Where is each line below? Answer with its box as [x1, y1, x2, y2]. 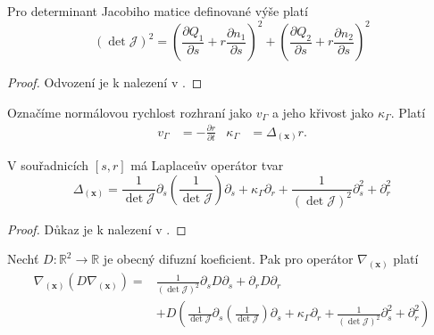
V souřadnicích [7, 156, 89, 175]
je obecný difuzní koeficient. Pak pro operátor [103, 249, 354, 268]
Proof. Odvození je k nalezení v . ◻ [7, 73, 203, 92]
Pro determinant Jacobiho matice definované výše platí [7, 2, 308, 20]
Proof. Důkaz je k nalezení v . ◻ [7, 219, 187, 238]
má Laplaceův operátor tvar [130, 156, 284, 175]
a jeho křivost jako [271, 102, 374, 121]
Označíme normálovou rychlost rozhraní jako [7, 102, 253, 121]
